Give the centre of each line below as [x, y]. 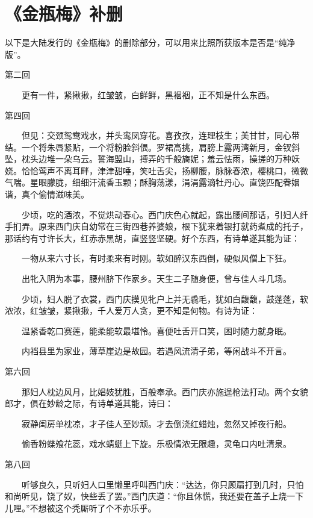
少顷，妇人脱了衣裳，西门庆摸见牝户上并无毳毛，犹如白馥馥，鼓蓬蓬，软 [165, 298]
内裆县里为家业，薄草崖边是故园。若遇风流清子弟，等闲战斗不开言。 [156, 351]
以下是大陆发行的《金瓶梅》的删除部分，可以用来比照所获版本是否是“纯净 [150, 42]
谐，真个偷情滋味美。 [47, 194]
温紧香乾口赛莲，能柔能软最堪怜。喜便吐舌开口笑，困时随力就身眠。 [156, 330]
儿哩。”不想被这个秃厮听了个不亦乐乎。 [81, 507]
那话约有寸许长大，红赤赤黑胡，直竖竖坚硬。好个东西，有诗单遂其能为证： [152, 238]
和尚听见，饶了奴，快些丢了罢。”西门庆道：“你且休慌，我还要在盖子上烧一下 [154, 496]
